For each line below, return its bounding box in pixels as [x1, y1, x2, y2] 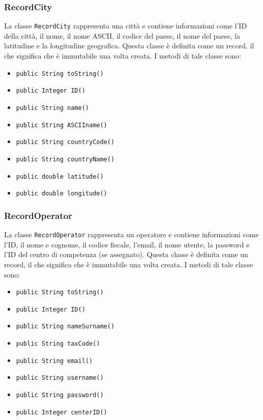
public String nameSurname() [16, 323, 115, 330]
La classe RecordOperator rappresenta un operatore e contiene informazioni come [4, 229, 259, 240]
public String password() [16, 391, 104, 399]
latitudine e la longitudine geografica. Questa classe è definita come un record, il [4, 40, 254, 51]
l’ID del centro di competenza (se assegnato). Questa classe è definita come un [4, 249, 248, 260]
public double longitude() [16, 190, 107, 198]
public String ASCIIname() [16, 121, 107, 129]
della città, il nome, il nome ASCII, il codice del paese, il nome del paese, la [4, 30, 241, 41]
